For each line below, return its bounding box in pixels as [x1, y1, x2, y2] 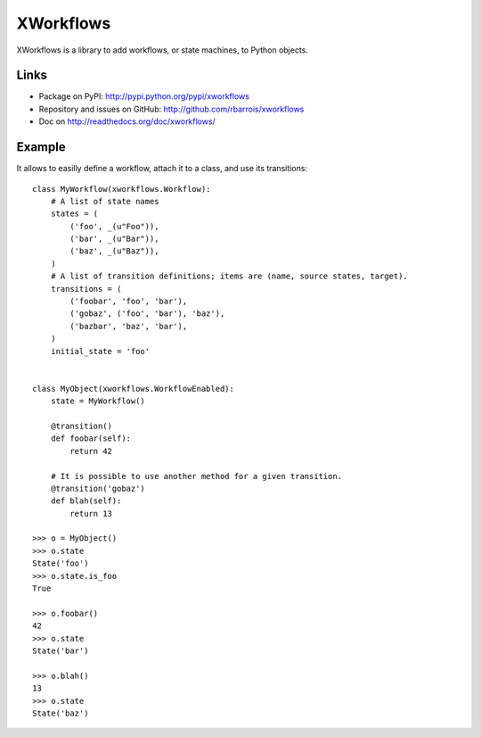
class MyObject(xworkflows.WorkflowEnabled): [32, 384, 235, 393]
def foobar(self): [50, 434, 132, 443]
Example [16, 139, 66, 155]
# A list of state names [50, 196, 159, 206]
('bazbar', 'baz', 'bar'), [69, 321, 188, 331]
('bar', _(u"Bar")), [69, 234, 159, 244]
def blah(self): [50, 496, 122, 506]
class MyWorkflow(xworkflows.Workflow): [32, 184, 211, 194]
